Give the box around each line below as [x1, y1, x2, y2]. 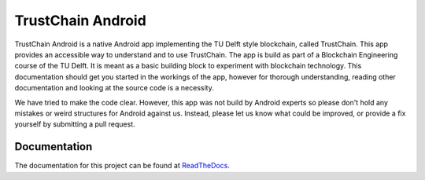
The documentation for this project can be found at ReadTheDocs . [14, 161, 230, 171]
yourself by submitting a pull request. [14, 119, 135, 129]
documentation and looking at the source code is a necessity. [14, 83, 214, 93]
